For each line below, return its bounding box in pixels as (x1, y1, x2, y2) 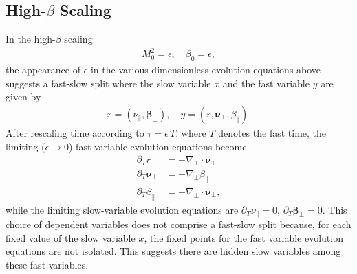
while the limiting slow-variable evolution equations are (6, 202, 239, 216)
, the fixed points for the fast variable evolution (144, 230, 343, 244)
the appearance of (6, 62, 80, 77)
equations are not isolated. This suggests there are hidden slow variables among (6, 244, 341, 258)
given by (6, 89, 41, 104)
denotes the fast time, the (218, 125, 327, 139)
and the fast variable (222, 76, 310, 90)
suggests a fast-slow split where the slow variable (6, 76, 211, 90)
